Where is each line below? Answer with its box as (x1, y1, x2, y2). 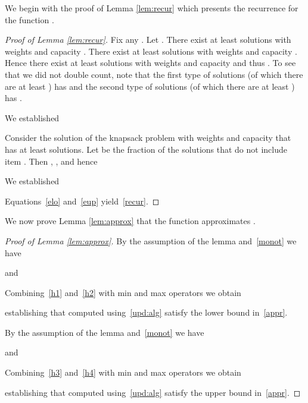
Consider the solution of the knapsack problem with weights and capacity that (5, 131, 291, 144)
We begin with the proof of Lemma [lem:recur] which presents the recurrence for (5, 2, 298, 14)
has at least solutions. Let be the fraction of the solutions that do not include (5, 143, 287, 155)
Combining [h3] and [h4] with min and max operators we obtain (5, 366, 241, 379)
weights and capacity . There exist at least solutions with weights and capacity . (5, 45, 297, 57)
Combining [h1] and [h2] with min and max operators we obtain (5, 286, 241, 298)
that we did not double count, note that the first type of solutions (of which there (5, 68, 303, 80)
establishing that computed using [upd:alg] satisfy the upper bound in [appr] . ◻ (5, 386, 301, 398)
